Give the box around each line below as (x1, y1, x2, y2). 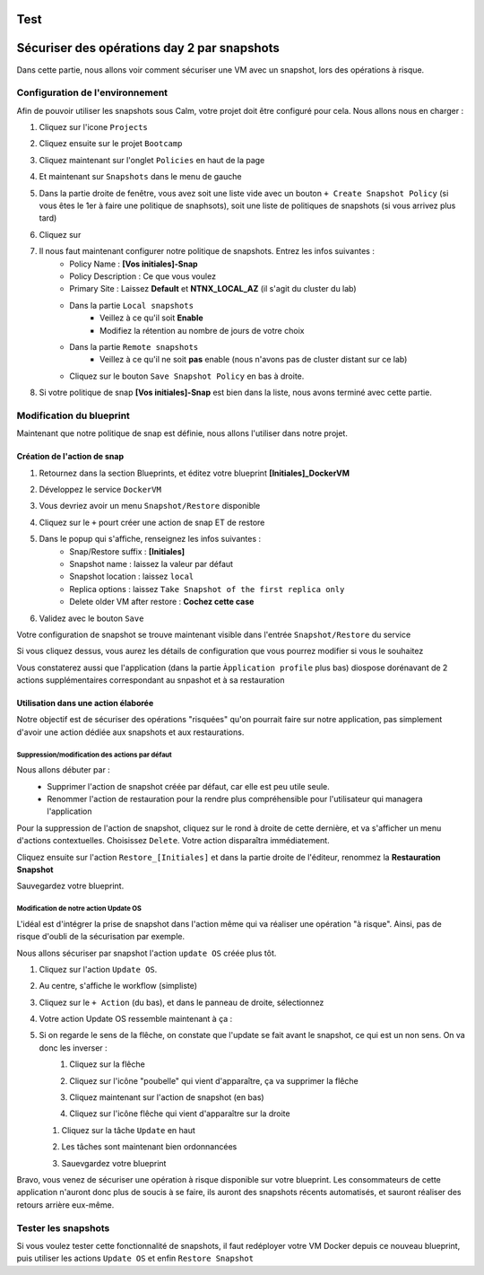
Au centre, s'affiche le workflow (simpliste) (39, 981, 197, 991)
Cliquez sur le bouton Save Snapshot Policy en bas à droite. (69, 371, 305, 381)
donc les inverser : (39, 1042, 108, 1053)
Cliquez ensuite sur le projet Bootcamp (39, 138, 183, 149)
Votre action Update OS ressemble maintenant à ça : (39, 1014, 233, 1025)
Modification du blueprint (16, 409, 130, 422)
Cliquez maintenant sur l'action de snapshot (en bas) (69, 1092, 264, 1103)
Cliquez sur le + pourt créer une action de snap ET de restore (39, 517, 265, 528)
